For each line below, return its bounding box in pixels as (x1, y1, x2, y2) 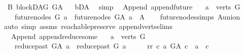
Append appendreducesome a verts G (11, 30, 146, 41)
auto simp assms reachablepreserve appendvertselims (4, 21, 173, 31)
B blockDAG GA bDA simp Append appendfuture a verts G (7, 1, 240, 11)
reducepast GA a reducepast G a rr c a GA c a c (14, 40, 209, 51)
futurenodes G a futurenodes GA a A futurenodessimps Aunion (14, 11, 240, 21)
